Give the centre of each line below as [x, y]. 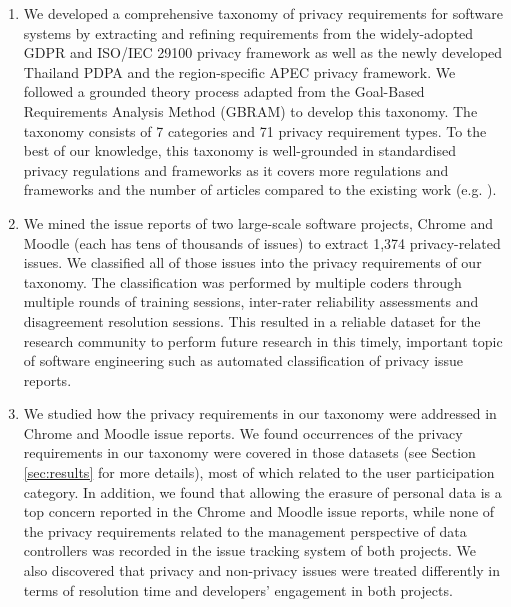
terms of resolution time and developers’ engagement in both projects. [238, 589]
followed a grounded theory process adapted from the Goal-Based [224, 91]
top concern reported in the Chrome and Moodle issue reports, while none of [259, 511]
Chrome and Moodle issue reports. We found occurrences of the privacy [243, 432]
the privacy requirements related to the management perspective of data [245, 530]
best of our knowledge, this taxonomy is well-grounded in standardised [239, 150]
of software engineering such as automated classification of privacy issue [243, 360]
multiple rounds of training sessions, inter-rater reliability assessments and [251, 301]
